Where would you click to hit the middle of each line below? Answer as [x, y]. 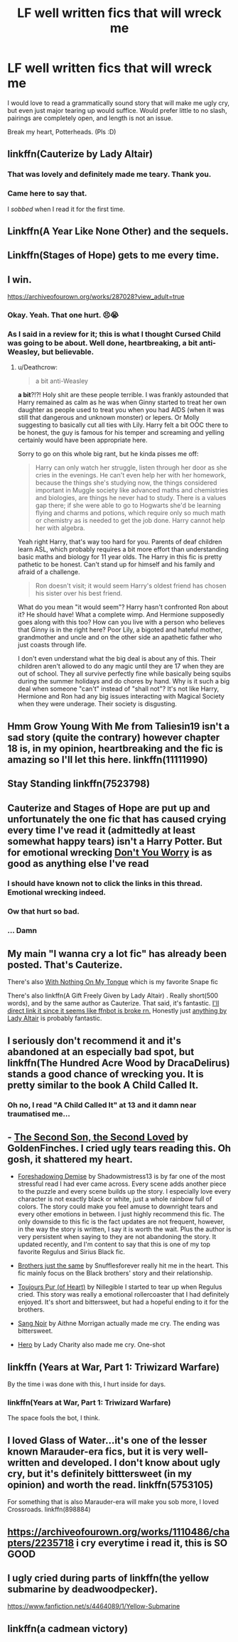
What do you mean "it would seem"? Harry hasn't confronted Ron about [123, 607]
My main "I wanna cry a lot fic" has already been [117, 954]
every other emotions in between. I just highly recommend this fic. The [121, 1214]
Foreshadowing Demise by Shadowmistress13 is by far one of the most [121, 1177]
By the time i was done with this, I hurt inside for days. [87, 1384]
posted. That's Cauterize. [65, 965]
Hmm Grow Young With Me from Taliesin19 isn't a [119, 726]
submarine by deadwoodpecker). [83, 1589]
